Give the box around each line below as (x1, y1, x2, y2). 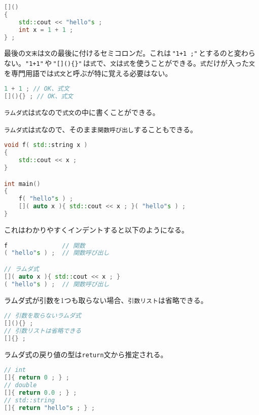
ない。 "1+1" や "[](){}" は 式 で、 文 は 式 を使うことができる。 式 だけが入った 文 (4, 58, 255, 68)
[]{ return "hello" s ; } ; (4, 404, 95, 411)
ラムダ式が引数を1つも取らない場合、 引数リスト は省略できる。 (4, 294, 208, 305)
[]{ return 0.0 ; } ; (4, 389, 77, 396)
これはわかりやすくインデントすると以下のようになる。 (4, 224, 189, 235)
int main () (4, 180, 41, 187)
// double (4, 382, 37, 389)
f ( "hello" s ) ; (18, 195, 73, 203)
